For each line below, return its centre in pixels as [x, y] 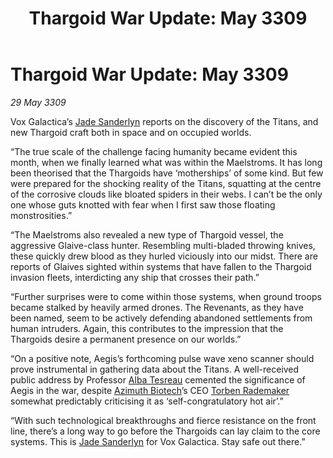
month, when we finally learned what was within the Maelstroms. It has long [166, 162]
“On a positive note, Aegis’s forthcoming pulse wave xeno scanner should [162, 358]
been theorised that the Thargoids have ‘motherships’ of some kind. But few [167, 173]
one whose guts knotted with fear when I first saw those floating [143, 204]
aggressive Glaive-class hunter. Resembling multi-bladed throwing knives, [163, 245]
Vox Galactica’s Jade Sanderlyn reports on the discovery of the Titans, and [164, 121]
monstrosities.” [41, 215]
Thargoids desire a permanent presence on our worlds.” [126, 339]
